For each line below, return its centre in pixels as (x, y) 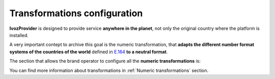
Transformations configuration (76, 13)
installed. (19, 35)
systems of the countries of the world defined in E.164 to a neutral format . (89, 52)
